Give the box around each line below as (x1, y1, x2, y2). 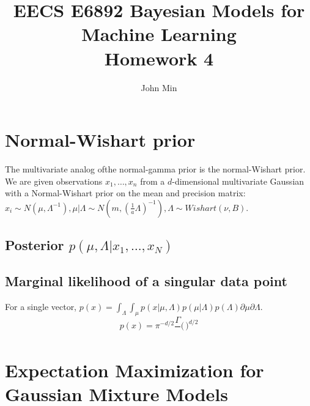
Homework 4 (104, 45, 214, 70)
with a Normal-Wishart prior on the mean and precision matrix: (5, 186, 246, 199)
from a (140, 174, 165, 187)
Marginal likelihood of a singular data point (5, 271, 287, 290)
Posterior (5, 235, 64, 254)
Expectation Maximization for (5, 358, 264, 383)
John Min (141, 81, 177, 94)
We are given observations (5, 174, 103, 187)
